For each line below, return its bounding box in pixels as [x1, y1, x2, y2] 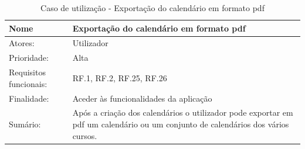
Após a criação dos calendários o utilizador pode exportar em [72, 106, 293, 119]
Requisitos [9, 66, 46, 78]
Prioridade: [9, 51, 49, 64]
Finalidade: [9, 92, 49, 104]
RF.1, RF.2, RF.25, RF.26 [72, 71, 167, 84]
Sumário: [9, 118, 41, 130]
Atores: [9, 37, 35, 49]
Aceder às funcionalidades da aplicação [72, 92, 212, 104]
